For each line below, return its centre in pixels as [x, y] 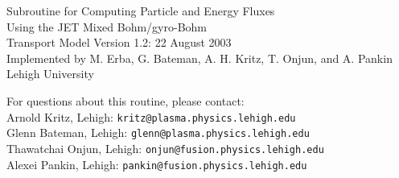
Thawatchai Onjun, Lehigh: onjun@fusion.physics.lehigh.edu [165, 148]
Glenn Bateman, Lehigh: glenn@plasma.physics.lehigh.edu [158, 132]
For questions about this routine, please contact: [125, 100]
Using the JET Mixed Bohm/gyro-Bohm [107, 26]
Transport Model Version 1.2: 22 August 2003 [119, 42]
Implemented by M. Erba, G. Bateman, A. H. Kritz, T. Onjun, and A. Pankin [199, 58]
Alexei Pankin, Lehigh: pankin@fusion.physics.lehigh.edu [157, 164]
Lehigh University [50, 74]
